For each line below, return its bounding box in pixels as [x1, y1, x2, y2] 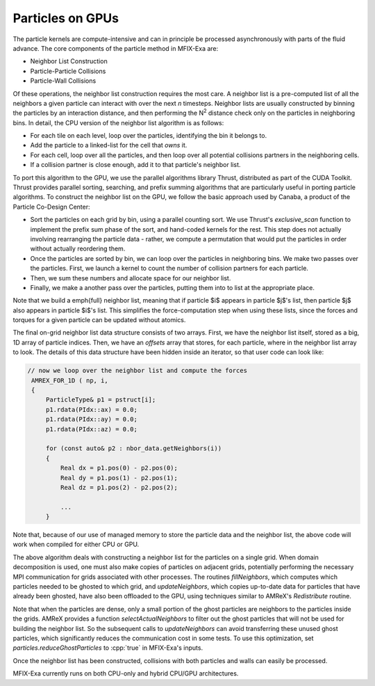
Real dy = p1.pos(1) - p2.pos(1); [60, 474, 178, 481]
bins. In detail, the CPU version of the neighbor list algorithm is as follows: [12, 118, 224, 127]
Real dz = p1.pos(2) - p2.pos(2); [60, 484, 178, 491]
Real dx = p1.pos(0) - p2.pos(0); [60, 464, 178, 472]
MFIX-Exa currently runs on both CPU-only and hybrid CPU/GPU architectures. [12, 669, 239, 678]
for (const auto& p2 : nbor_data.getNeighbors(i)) [45, 445, 222, 452]
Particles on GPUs [12, 10, 119, 26]
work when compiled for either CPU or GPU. [12, 540, 140, 549]
